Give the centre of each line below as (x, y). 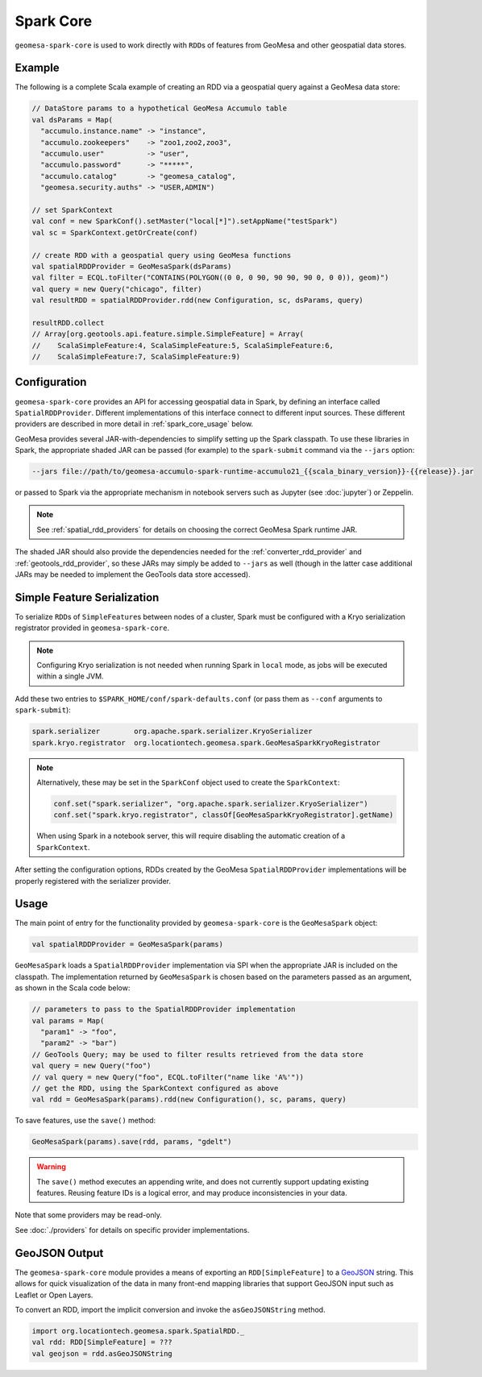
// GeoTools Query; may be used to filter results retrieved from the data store (198, 1054)
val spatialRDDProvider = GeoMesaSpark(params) (127, 944)
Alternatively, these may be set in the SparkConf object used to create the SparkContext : (188, 782)
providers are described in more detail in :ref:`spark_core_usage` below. (134, 424)
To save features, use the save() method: (85, 1121)
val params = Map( (68, 1020)
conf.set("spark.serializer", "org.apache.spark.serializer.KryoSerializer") (211, 804)
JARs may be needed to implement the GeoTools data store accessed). (133, 574)
